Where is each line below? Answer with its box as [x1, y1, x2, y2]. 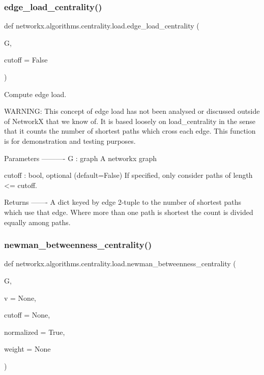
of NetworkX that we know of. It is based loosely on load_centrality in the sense [4, 115, 255, 126]
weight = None [4, 343, 51, 354]
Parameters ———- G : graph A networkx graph [4, 152, 157, 163]
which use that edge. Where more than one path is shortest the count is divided [4, 206, 253, 217]
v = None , [4, 292, 37, 303]
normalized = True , [4, 326, 65, 337]
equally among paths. [4, 216, 71, 227]
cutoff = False [4, 54, 48, 65]
